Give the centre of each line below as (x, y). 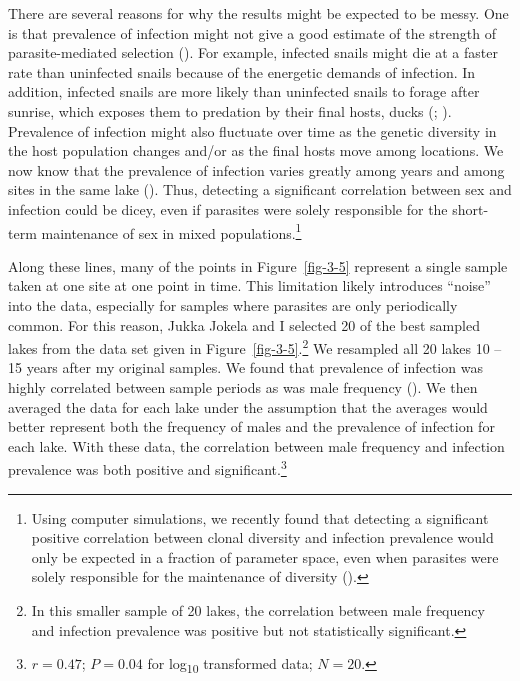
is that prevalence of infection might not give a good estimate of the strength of (252, 32)
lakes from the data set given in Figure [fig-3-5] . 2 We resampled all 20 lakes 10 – (255, 346)
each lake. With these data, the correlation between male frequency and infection (256, 445)
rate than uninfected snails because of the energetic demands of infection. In (242, 71)
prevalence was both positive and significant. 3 (147, 468)
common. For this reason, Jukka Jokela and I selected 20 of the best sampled (244, 324)
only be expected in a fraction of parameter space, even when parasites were (265, 556)
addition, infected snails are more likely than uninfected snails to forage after (244, 91)
